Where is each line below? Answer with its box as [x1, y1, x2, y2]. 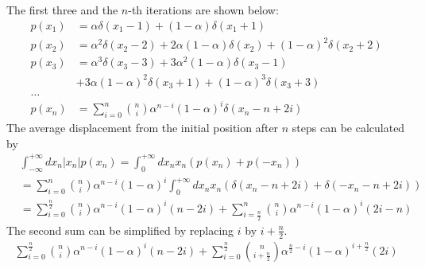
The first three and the [6, 2, 118, 18]
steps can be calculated [292, 119, 405, 136]
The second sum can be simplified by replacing [6, 221, 234, 238]
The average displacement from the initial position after [6, 119, 279, 136]
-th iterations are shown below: [128, 2, 279, 18]
